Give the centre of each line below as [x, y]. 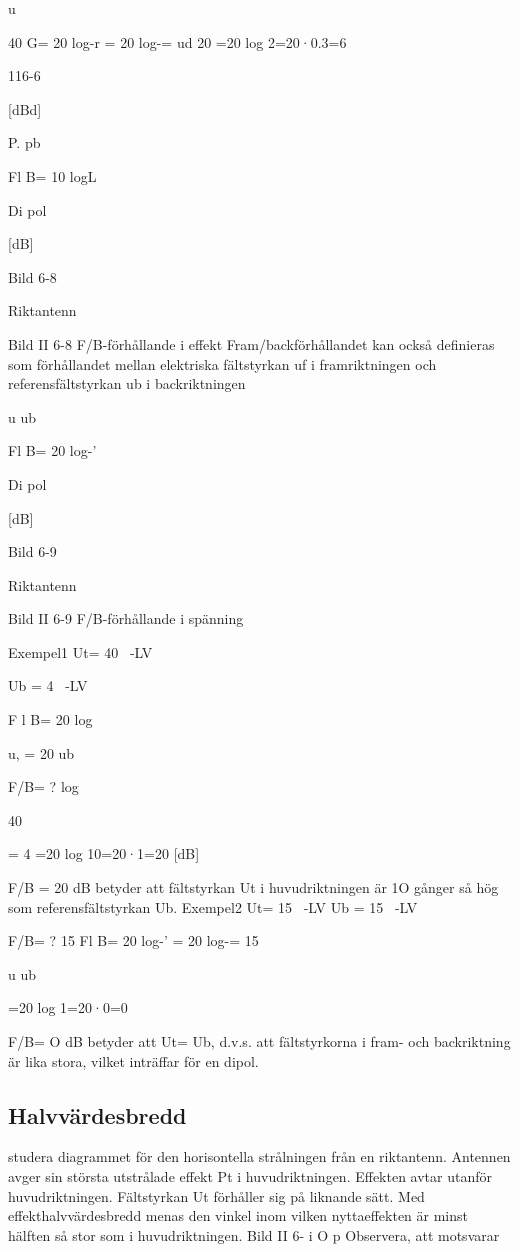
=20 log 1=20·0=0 [68, 1007]
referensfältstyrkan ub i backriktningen [127, 383]
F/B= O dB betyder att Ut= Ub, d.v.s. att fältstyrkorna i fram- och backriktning [259, 1041]
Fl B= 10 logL [52, 175]
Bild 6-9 [32, 551]
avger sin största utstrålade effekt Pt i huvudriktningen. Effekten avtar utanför [250, 1175]
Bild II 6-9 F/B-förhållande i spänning [126, 618]
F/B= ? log [43, 786]
